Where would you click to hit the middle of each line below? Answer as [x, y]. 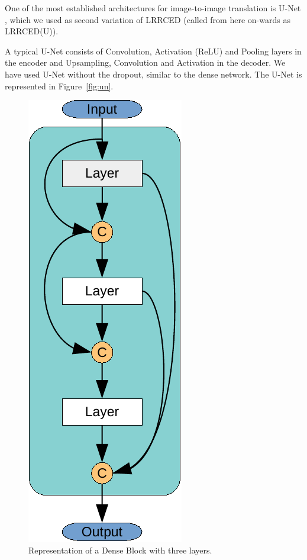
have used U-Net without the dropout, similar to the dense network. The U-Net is [153, 74]
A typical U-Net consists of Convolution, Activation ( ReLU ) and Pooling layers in [153, 51]
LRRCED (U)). [32, 31]
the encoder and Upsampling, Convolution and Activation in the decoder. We [145, 62]
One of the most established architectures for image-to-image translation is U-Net [153, 8]
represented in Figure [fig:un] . [59, 86]
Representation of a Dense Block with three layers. [120, 550]
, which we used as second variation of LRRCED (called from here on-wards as [148, 19]
